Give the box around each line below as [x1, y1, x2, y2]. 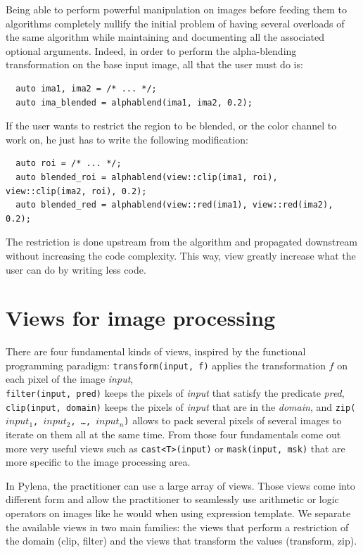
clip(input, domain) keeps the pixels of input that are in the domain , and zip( [6, 399, 356, 414]
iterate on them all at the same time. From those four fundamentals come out [6, 427, 341, 442]
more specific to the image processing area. [6, 455, 191, 469]
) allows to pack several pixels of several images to [124, 413, 342, 428]
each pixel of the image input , [6, 371, 134, 386]
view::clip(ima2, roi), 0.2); [6, 186, 147, 196]
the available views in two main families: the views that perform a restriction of [6, 519, 349, 534]
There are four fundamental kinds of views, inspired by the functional [6, 344, 306, 359]
